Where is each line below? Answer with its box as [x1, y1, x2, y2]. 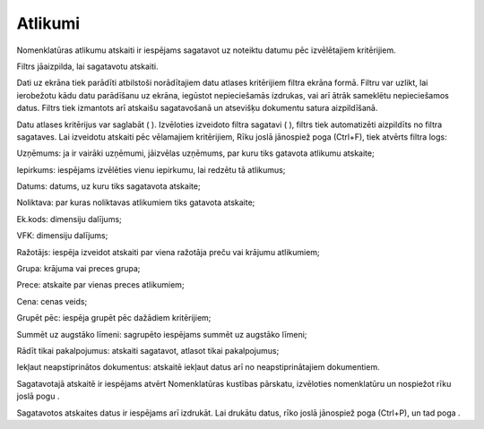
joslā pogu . [16, 390, 60, 402]
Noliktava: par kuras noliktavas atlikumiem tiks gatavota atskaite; [16, 197, 255, 208]
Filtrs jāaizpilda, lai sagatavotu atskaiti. [16, 61, 159, 72]
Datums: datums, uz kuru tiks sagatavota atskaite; [16, 181, 201, 192]
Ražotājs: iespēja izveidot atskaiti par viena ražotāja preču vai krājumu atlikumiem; [16, 246, 320, 257]
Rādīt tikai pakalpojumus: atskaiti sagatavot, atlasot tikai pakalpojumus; [16, 345, 280, 356]
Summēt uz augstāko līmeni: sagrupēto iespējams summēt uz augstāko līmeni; [16, 329, 307, 339]
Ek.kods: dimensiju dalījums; [16, 213, 123, 224]
